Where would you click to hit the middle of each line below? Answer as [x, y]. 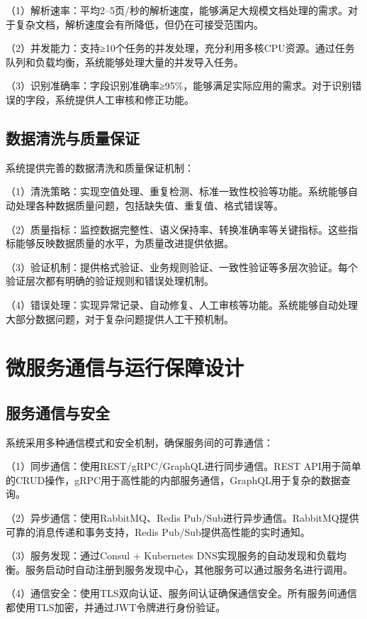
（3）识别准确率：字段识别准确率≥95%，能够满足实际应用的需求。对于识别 [179, 86]
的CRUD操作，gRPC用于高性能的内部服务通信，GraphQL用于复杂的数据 [173, 480]
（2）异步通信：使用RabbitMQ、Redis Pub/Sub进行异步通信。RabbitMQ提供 [182, 518]
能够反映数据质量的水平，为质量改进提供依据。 [124, 243]
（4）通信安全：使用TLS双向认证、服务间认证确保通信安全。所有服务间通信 [181, 593]
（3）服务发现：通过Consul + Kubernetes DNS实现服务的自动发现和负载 [171, 555]
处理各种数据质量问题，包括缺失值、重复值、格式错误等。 [149, 205]
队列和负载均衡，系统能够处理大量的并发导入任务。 [125, 61]
